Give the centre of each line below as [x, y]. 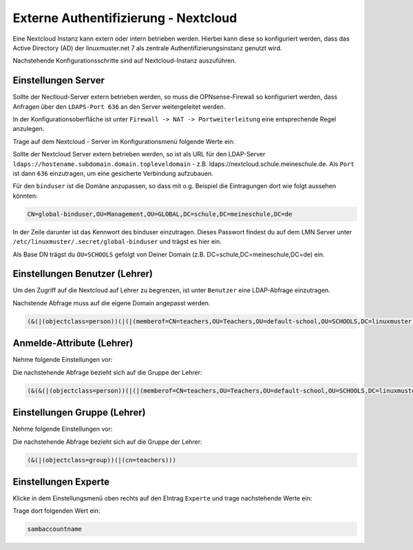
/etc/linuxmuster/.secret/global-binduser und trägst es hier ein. [117, 242]
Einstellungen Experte [61, 481]
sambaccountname [55, 529]
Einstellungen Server [59, 80]
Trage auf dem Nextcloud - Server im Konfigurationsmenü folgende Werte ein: [124, 141]
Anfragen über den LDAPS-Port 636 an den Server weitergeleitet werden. [119, 106]
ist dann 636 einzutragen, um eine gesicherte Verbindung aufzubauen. [113, 173]
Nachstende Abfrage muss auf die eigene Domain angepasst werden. [112, 303]
